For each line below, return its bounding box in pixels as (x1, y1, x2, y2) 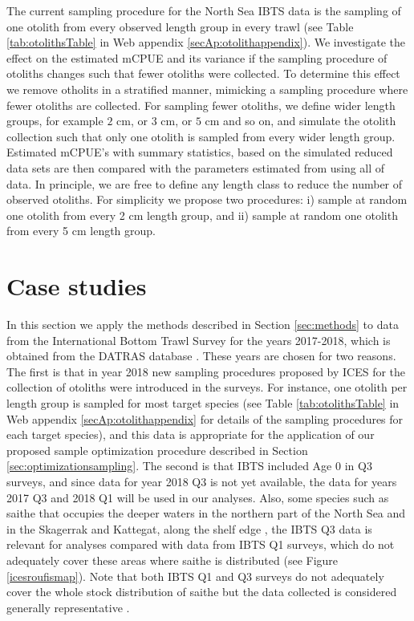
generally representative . (6, 599, 130, 615)
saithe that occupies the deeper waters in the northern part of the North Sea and (6, 505, 406, 522)
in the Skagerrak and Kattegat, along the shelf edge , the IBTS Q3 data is (6, 520, 372, 537)
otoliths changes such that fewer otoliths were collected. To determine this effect (6, 65, 400, 82)
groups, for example (6, 112, 103, 129)
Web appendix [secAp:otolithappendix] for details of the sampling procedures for (6, 410, 404, 427)
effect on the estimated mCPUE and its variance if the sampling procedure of (6, 49, 388, 66)
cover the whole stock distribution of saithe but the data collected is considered (6, 583, 397, 600)
